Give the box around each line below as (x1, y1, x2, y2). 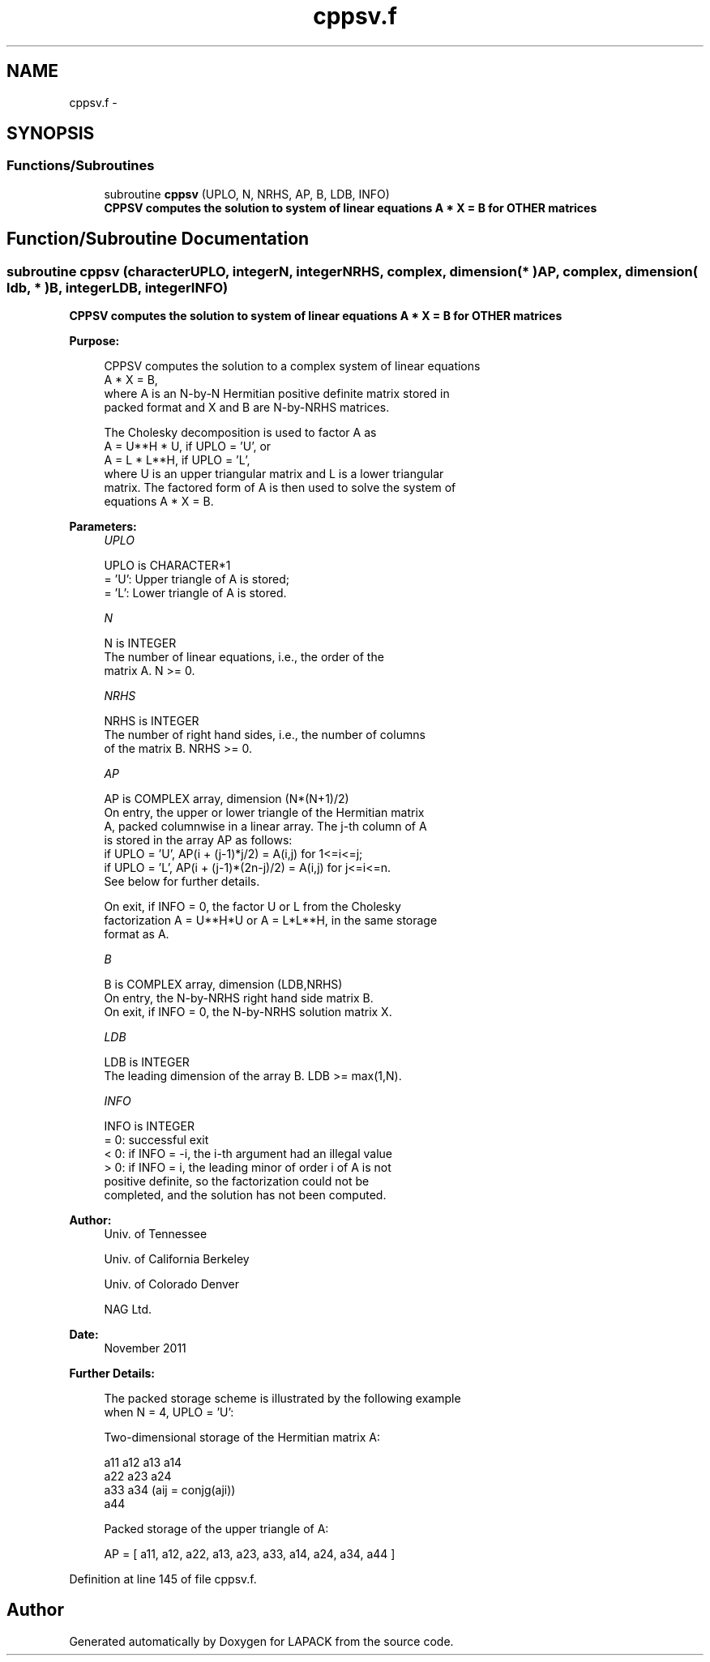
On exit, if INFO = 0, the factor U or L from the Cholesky (104, 899, 401, 914)
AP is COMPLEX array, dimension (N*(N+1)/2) (104, 792, 349, 806)
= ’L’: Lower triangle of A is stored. (104, 586, 287, 600)
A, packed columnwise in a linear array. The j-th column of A (104, 819, 427, 834)
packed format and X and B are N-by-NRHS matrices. (104, 400, 390, 415)
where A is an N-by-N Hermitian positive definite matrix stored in (104, 387, 450, 401)
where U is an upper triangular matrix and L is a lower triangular (104, 467, 444, 481)
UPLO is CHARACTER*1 (104, 558, 231, 573)
